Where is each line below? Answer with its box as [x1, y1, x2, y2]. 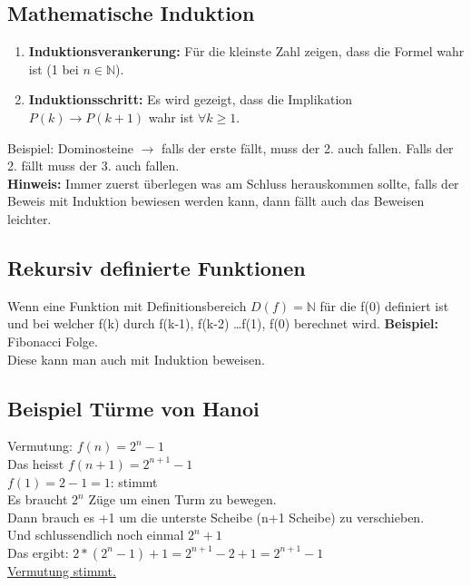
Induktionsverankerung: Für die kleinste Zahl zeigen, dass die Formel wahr [28, 42, 465, 61]
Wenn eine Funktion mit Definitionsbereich [7, 296, 247, 315]
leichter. [7, 209, 52, 228]
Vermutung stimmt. [7, 561, 116, 580]
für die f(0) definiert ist [319, 296, 449, 315]
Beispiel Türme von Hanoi [7, 394, 260, 422]
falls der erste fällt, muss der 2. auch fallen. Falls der [162, 138, 454, 157]
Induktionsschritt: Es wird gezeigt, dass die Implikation [28, 90, 353, 109]
